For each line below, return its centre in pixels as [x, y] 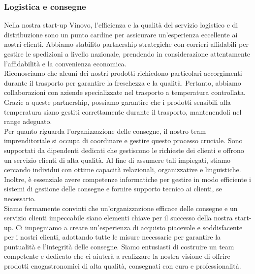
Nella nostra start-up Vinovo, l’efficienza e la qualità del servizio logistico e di [121, 25]
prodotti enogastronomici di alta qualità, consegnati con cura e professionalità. [123, 266]
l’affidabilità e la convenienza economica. [65, 63]
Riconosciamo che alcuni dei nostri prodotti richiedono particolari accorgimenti [123, 73]
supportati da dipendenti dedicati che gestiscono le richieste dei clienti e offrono [124, 150]
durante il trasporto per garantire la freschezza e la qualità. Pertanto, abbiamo [123, 82]
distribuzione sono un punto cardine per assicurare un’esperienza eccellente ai [121, 34]
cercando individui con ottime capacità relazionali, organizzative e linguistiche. [123, 169]
